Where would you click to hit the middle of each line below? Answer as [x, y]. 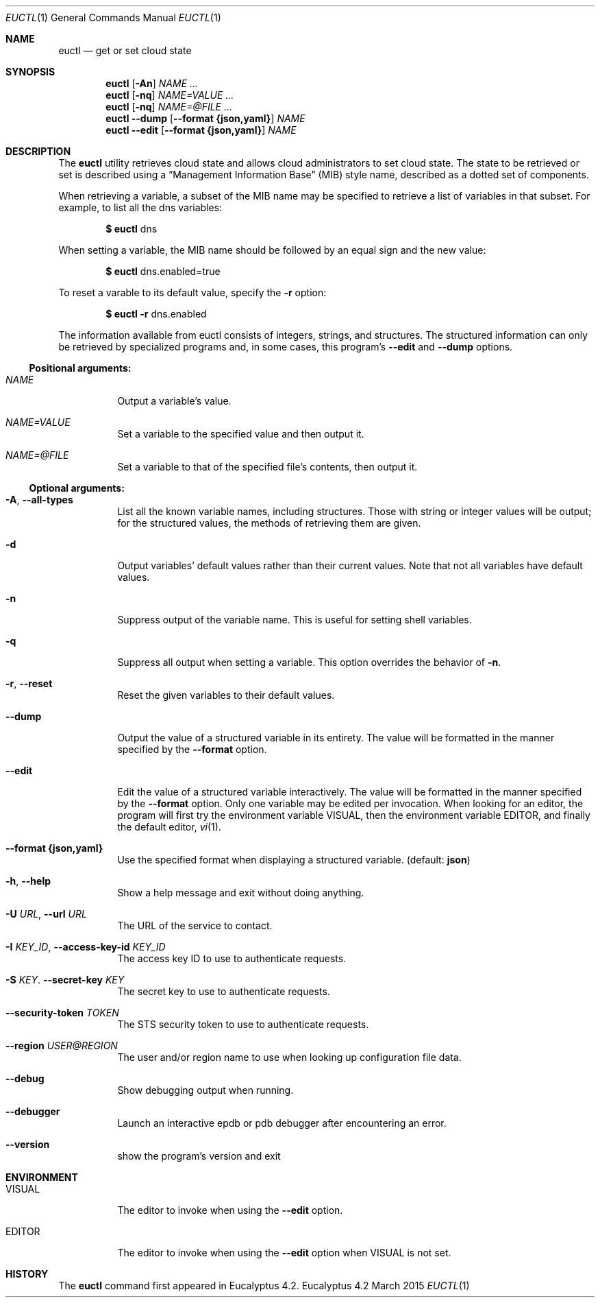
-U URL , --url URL [46, 914]
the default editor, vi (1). [169, 827]
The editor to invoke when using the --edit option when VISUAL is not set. [284, 1253]
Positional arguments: [80, 368]
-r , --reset [29, 683]
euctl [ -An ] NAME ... [152, 83]
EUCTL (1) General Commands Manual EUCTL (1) [113, 17]
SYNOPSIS [30, 72]
